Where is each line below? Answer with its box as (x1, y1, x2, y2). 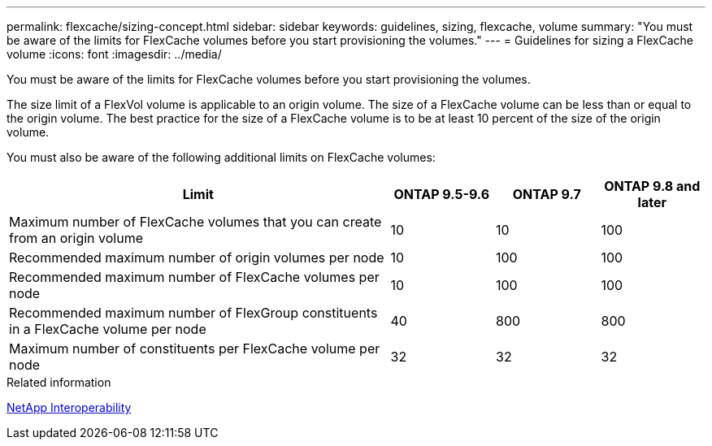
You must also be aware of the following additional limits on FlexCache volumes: (7, 150, 436, 164)
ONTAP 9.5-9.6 (393, 186, 490, 202)
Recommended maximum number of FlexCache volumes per (9, 269, 380, 285)
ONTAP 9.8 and (604, 178, 701, 194)
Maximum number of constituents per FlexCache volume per (9, 340, 380, 357)
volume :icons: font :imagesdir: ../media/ (7, 47, 222, 61)
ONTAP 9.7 (512, 186, 581, 202)
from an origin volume (9, 230, 143, 246)
